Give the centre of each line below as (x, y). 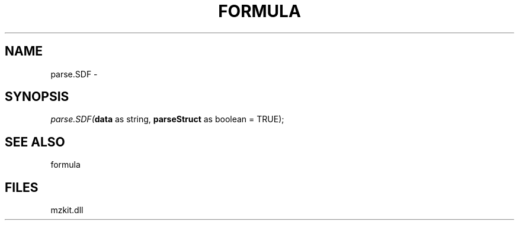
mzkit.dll (67, 210)
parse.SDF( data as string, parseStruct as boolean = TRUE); (167, 119)
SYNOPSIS (37, 97)
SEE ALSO (35, 142)
